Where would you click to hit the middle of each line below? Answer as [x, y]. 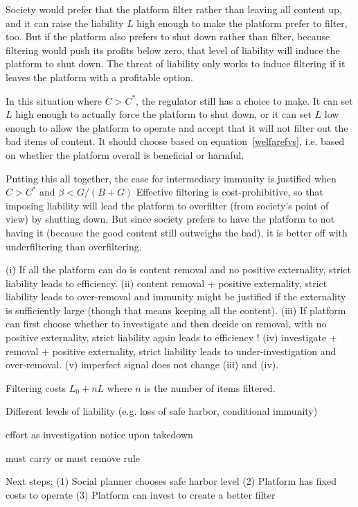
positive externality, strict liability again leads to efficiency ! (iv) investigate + [171, 337]
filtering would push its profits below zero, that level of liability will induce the [173, 50]
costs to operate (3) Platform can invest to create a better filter [141, 494]
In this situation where [54, 100]
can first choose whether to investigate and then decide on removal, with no [166, 324]
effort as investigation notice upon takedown [99, 435]
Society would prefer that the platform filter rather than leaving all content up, [174, 9]
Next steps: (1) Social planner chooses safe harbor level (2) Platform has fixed [171, 481]
